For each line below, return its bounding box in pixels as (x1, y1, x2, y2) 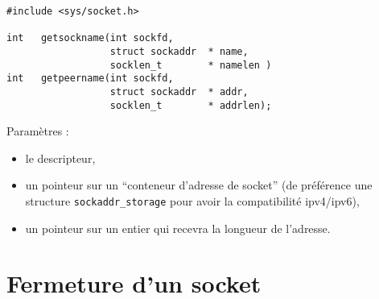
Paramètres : (6, 123, 69, 139)
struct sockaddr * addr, (109, 85, 249, 98)
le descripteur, (25, 149, 96, 166)
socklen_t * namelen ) (109, 59, 272, 71)
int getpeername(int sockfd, (6, 73, 174, 85)
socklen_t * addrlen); (109, 99, 272, 111)
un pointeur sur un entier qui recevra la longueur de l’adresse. (25, 219, 331, 236)
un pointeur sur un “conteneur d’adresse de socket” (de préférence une (25, 176, 373, 193)
